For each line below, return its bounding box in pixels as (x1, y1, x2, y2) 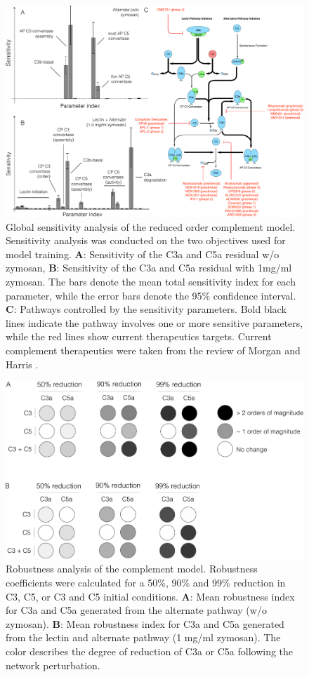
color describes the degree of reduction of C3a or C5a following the (6, 643, 294, 658)
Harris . (6, 356, 39, 371)
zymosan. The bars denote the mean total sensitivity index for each (6, 274, 296, 288)
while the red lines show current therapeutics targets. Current (6, 329, 272, 344)
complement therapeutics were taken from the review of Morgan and (6, 342, 301, 357)
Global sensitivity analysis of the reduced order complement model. (6, 219, 296, 234)
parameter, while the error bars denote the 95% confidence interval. (6, 288, 296, 302)
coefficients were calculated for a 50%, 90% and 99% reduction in (6, 575, 286, 589)
